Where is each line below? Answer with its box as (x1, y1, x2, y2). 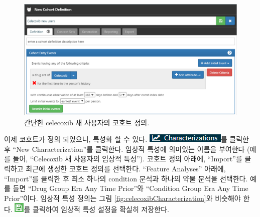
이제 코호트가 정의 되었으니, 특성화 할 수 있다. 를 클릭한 (4, 134, 249, 144)
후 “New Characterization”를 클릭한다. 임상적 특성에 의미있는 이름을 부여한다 (4, 143, 245, 154)
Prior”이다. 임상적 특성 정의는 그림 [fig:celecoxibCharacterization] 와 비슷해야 (4, 192, 241, 203)
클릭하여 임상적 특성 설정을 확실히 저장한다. (32, 204, 169, 214)
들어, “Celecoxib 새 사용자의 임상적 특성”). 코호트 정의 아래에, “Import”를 (13, 153, 242, 164)
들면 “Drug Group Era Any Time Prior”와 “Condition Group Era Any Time (13, 183, 248, 193)
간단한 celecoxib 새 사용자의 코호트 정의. (24, 117, 150, 127)
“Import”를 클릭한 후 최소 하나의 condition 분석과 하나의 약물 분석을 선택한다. (4, 173, 248, 183)
